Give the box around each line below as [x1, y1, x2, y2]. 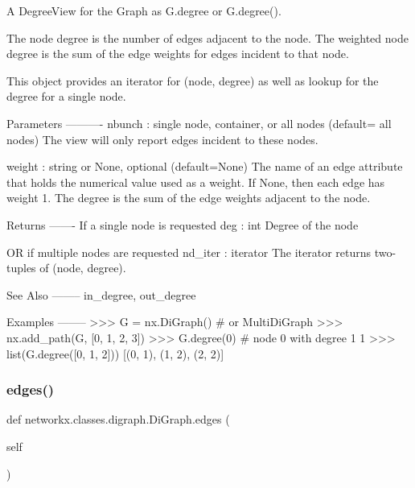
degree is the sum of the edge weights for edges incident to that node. [6, 45, 349, 62]
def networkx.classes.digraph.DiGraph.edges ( [6, 411, 230, 428]
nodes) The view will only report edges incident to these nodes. [6, 130, 318, 147]
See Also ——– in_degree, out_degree [6, 286, 196, 303]
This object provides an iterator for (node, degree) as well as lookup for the [6, 72, 379, 89]
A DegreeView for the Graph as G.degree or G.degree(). [6, 2, 281, 19]
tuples [6, 259, 36, 276]
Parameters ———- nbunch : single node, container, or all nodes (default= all [6, 114, 392, 131]
